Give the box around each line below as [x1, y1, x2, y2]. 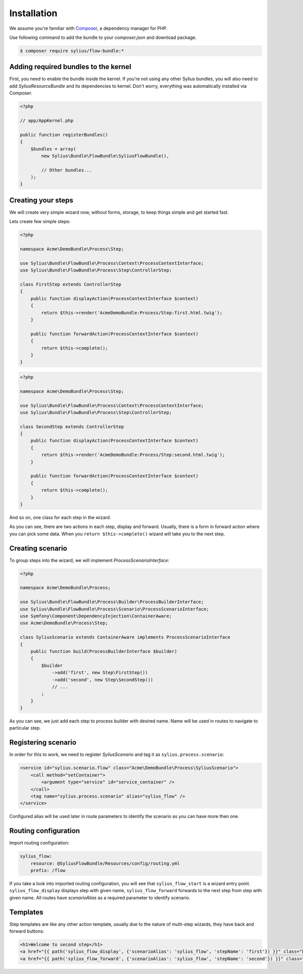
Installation [9, 8, 58, 19]
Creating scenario [9, 544, 68, 552]
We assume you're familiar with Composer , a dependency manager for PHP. [9, 25, 168, 31]
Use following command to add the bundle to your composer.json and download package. [9, 34, 197, 40]
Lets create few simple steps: [9, 219, 71, 225]
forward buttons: [9, 928, 44, 934]
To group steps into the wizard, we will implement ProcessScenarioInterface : [9, 557, 170, 563]
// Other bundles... [41, 167, 92, 173]
